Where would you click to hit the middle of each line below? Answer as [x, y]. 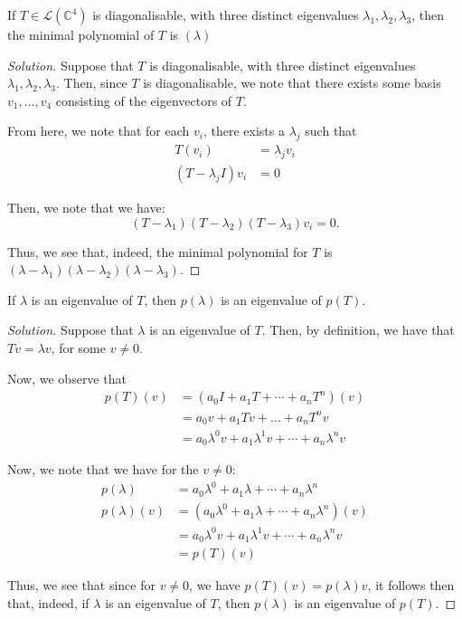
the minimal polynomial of [81, 34]
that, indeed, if [48, 602]
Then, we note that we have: [86, 208]
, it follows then [411, 585]
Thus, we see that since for [81, 585]
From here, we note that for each [99, 131]
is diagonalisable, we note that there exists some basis [292, 83]
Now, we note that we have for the [103, 469]
